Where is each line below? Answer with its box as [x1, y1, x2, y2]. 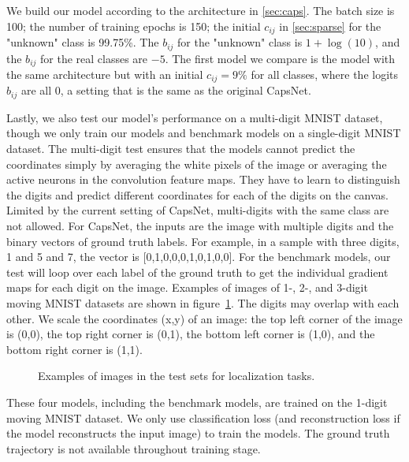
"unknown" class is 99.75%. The [6, 34, 159, 50]
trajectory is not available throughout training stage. [6, 440, 261, 456]
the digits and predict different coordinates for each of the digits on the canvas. [6, 186, 389, 203]
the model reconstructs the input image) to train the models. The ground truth [6, 425, 390, 442]
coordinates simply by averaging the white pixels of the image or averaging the [6, 155, 387, 172]
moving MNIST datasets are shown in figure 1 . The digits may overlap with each [6, 294, 400, 311]
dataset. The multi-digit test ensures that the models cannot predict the [6, 140, 355, 157]
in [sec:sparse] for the [279, 17, 381, 34]
